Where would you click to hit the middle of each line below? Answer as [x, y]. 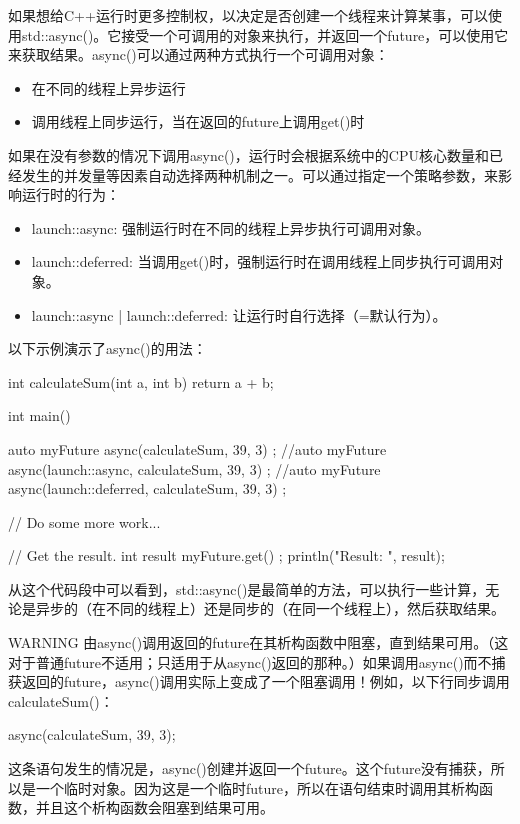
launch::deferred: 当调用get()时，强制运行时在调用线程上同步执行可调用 [260, 261]
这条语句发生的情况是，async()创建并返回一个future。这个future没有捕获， [249, 768]
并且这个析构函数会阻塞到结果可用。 [154, 807]
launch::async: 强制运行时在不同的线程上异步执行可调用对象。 [231, 227]
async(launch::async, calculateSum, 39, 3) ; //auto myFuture [194, 468]
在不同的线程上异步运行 [108, 87]
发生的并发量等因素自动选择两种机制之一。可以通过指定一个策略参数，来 [259, 174]
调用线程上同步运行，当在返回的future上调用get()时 [198, 121]
